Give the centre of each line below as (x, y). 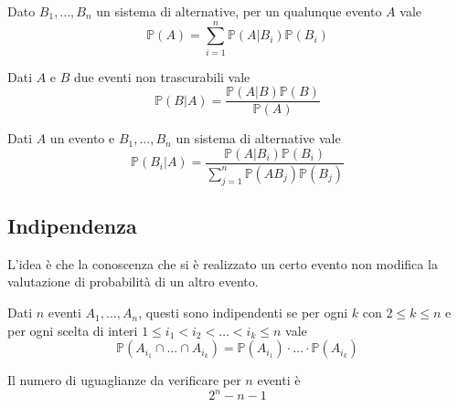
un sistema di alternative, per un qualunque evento (239, 11)
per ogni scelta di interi (73, 330)
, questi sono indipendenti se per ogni (243, 313)
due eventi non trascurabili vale (162, 76)
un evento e (82, 138)
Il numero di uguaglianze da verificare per (124, 380)
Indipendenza (72, 226)
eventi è (279, 380)
